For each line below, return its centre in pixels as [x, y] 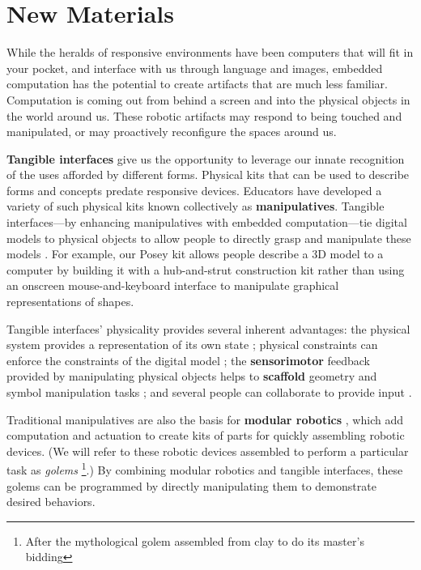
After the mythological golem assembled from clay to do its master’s [195, 540]
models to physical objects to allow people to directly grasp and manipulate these [209, 238]
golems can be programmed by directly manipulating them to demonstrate [191, 485]
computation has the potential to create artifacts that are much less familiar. [198, 84]
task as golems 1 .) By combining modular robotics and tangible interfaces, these [205, 469]
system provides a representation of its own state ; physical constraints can [192, 345]
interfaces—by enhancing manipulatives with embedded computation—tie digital [207, 222]
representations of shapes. [70, 302]
